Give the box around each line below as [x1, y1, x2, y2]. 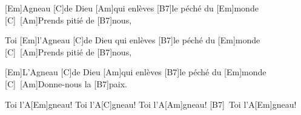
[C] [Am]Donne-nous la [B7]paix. [5, 77, 127, 90]
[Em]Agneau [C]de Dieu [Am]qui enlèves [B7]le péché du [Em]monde [5, 2, 259, 14]
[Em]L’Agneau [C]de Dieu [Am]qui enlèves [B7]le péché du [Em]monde [5, 66, 266, 78]
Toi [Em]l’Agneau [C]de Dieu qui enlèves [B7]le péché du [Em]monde [5, 34, 260, 46]
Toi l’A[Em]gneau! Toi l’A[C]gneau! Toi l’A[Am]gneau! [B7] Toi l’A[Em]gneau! [5, 98, 297, 110]
